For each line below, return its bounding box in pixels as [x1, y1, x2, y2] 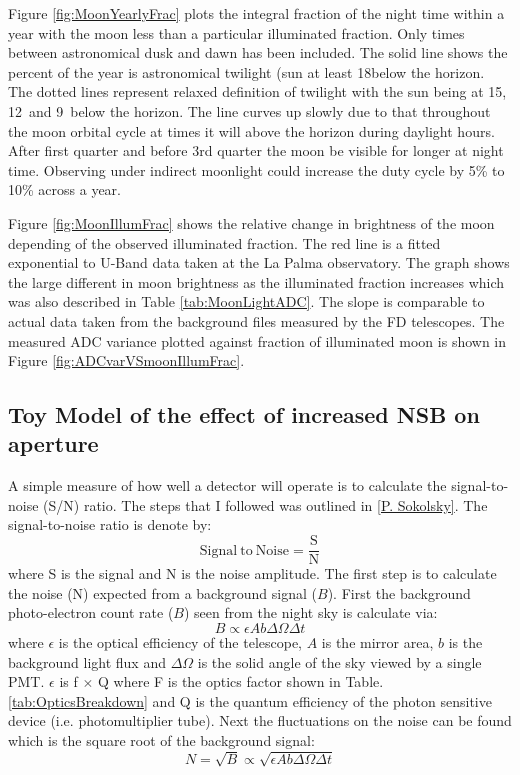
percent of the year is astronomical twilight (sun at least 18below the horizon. [8, 61, 485, 82]
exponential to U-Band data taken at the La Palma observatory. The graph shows [8, 252, 510, 273]
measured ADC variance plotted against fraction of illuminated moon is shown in [8, 330, 507, 351]
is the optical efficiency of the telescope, [58, 631, 302, 652]
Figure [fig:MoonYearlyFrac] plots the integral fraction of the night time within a [8, 3, 505, 23]
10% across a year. [8, 179, 121, 200]
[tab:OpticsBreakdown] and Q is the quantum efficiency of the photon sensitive [8, 690, 492, 711]
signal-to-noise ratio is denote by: [8, 514, 212, 535]
